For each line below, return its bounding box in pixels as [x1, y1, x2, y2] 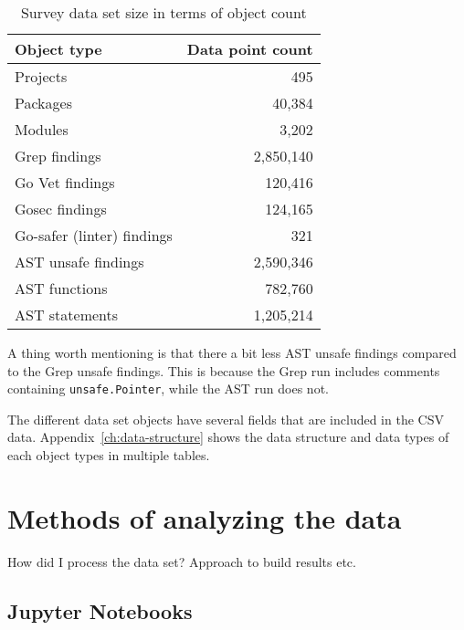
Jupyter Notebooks [7, 596, 193, 625]
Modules [15, 119, 69, 140]
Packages [15, 92, 72, 113]
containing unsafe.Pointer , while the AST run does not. [7, 379, 329, 398]
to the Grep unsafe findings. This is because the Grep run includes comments [7, 361, 440, 380]
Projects [15, 66, 68, 87]
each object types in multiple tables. [7, 446, 210, 465]
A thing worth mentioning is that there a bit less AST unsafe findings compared [7, 343, 457, 362]
